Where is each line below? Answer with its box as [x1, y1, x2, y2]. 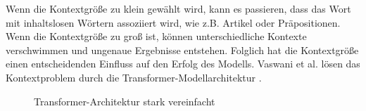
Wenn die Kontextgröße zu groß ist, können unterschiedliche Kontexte [6, 29, 307, 44]
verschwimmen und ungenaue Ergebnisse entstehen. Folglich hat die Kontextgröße [6, 42, 359, 57]
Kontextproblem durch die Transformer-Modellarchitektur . [6, 70, 262, 84]
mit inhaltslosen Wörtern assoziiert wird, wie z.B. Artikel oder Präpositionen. [6, 15, 341, 30]
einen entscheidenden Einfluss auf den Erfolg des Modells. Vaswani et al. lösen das [6, 56, 360, 71]
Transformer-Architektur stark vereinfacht [34, 93, 215, 108]
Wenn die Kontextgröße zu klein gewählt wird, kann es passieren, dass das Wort [6, 1, 351, 15]
